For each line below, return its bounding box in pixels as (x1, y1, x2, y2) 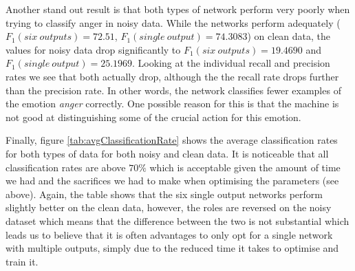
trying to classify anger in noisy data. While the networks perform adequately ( (6, 15, 341, 30)
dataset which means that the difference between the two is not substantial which (6, 213, 349, 228)
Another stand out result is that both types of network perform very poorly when (6, 2, 350, 16)
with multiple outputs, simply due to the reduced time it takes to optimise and (6, 241, 339, 255)
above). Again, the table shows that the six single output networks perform (6, 186, 323, 201)
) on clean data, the (247, 29, 331, 43)
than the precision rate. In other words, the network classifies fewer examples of (6, 83, 341, 97)
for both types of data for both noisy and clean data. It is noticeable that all (6, 146, 329, 160)
